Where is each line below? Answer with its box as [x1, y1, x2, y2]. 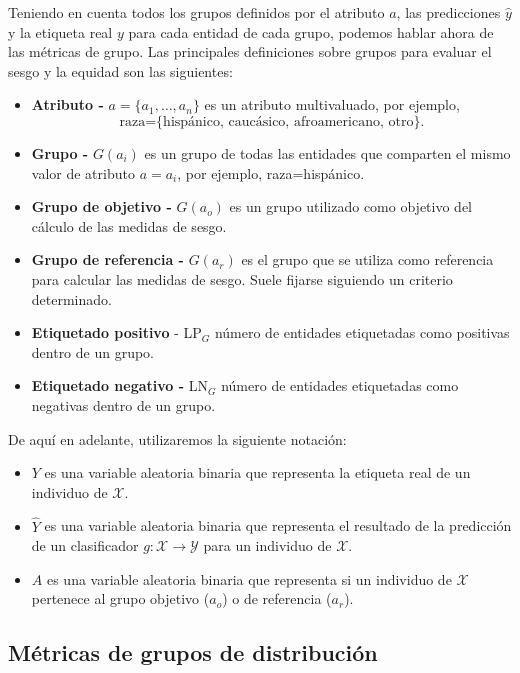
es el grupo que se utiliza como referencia [241, 249, 494, 270]
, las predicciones [396, 2, 501, 22]
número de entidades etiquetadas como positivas [214, 322, 510, 343]
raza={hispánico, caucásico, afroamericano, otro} [119, 114, 421, 129]
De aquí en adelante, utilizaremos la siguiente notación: [8, 428, 347, 449]
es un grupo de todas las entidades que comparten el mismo [144, 142, 511, 163]
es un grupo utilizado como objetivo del [229, 196, 472, 217]
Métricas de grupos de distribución [8, 637, 378, 668]
